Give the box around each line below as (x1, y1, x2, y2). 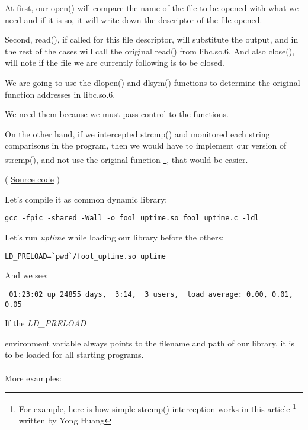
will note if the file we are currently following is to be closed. (5, 56, 224, 69)
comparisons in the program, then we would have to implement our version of (5, 139, 287, 152)
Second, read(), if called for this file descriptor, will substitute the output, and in (5, 33, 299, 46)
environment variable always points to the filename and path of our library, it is (5, 336, 294, 349)
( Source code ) (5, 173, 60, 185)
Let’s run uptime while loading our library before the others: (5, 231, 224, 243)
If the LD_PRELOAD (5, 317, 86, 329)
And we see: (5, 269, 49, 281)
